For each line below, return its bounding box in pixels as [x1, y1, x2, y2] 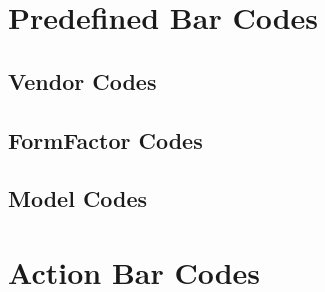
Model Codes [8, 183, 148, 214]
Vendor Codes [8, 65, 157, 96]
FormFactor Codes [8, 124, 203, 155]
